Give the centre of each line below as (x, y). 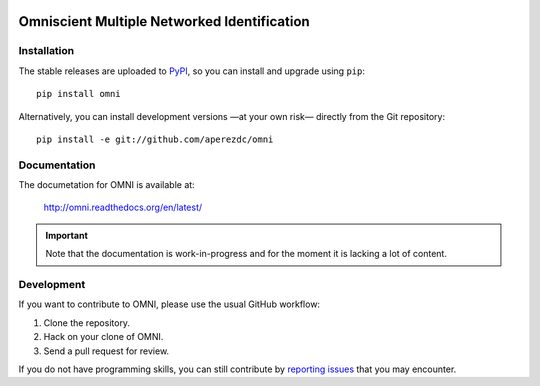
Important (67, 235)
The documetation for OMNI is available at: (106, 185)
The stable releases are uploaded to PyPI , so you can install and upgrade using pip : (191, 71)
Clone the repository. (86, 322)
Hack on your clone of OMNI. (103, 337)
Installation (46, 51)
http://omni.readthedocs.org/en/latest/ (123, 207)
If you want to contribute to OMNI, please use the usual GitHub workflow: (169, 304)
